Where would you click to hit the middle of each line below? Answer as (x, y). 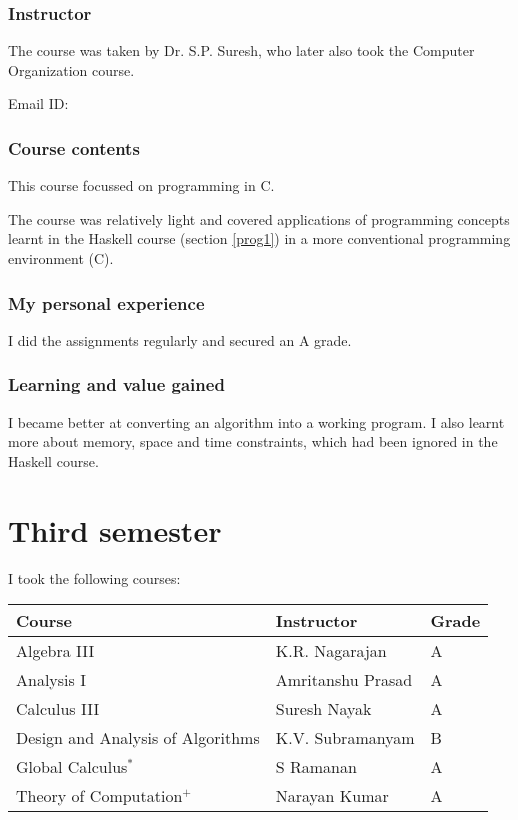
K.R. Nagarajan (331, 651)
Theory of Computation (99, 796)
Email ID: (38, 103)
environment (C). (61, 258)
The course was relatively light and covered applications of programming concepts (259, 218)
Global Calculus (72, 767)
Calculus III (58, 709)
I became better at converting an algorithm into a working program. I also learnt (256, 421)
